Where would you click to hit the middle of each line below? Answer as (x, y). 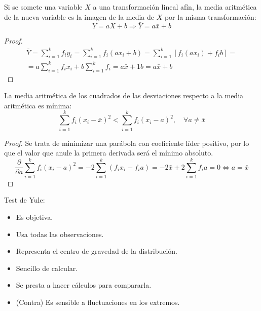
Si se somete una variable (43, 7)
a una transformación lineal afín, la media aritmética (175, 7)
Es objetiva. (34, 217)
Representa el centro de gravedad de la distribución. (97, 251)
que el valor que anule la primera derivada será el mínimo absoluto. (109, 153)
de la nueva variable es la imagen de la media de (79, 16)
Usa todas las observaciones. (60, 234)
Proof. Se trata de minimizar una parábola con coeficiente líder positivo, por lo (127, 143)
